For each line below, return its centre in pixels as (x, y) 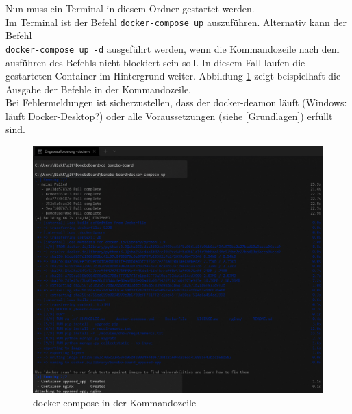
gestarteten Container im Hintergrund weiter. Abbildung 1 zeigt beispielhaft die (173, 76)
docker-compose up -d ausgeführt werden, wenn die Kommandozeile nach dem (173, 48)
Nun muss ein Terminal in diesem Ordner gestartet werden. (130, 8)
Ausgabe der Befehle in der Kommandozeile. (98, 89)
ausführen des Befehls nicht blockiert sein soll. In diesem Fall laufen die (155, 62)
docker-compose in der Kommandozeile (115, 403)
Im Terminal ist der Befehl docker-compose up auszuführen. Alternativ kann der (176, 22)
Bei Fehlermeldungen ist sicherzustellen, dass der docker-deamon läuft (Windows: (176, 102)
